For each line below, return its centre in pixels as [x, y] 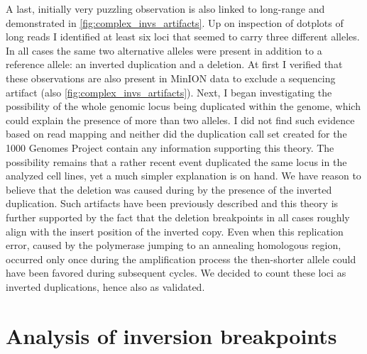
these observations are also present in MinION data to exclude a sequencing [171, 78]
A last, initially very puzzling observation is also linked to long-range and [165, 9]
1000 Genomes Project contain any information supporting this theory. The [170, 147]
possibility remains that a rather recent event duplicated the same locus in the [176, 161]
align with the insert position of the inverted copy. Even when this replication [175, 231]
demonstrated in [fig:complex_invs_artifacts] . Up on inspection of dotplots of [175, 22]
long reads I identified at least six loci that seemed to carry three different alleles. [183, 37]
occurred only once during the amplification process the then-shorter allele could [181, 259]
